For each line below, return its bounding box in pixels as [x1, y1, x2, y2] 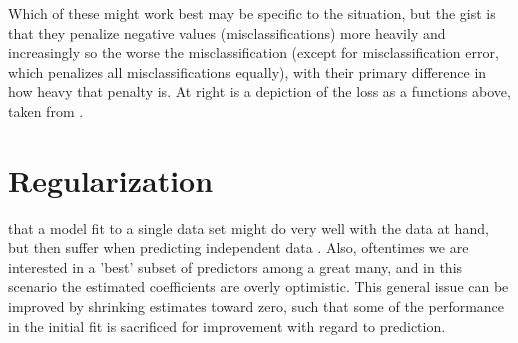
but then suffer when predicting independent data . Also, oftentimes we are [8, 237, 469, 258]
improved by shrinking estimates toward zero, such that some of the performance [8, 296, 505, 317]
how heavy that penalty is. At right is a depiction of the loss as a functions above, [8, 81, 511, 102]
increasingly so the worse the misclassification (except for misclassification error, [8, 42, 499, 63]
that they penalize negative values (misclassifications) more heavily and [8, 22, 446, 43]
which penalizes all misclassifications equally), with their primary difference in [8, 61, 487, 82]
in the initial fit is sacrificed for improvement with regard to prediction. [8, 315, 446, 336]
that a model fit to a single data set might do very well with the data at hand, [8, 217, 489, 238]
